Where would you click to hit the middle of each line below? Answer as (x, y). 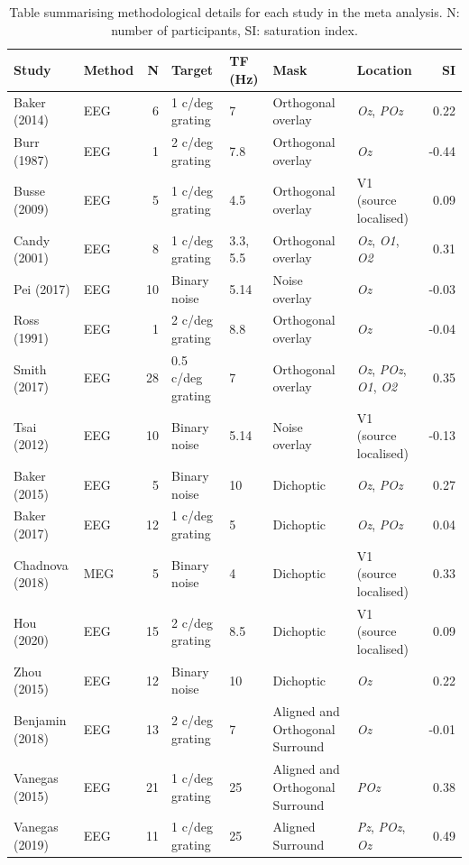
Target (193, 69)
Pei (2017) (42, 288)
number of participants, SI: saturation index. (234, 29)
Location (384, 69)
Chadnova (41, 564)
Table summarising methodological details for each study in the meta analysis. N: (234, 12)
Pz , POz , (381, 827)
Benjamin (40, 720)
